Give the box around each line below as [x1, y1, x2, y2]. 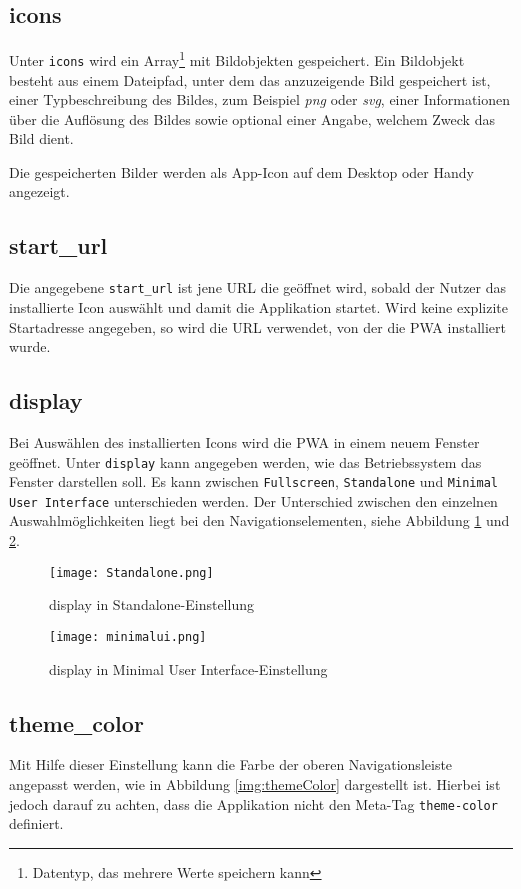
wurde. [9, 336, 51, 357]
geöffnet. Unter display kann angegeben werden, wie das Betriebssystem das [9, 451, 482, 472]
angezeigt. [9, 181, 70, 202]
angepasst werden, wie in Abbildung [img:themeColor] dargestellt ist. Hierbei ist [9, 773, 501, 794]
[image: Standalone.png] [49, 565, 214, 580]
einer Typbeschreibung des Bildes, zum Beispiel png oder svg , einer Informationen [9, 89, 511, 110]
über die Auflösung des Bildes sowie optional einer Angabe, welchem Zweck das [9, 108, 495, 129]
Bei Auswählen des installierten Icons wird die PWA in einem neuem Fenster [9, 431, 480, 452]
